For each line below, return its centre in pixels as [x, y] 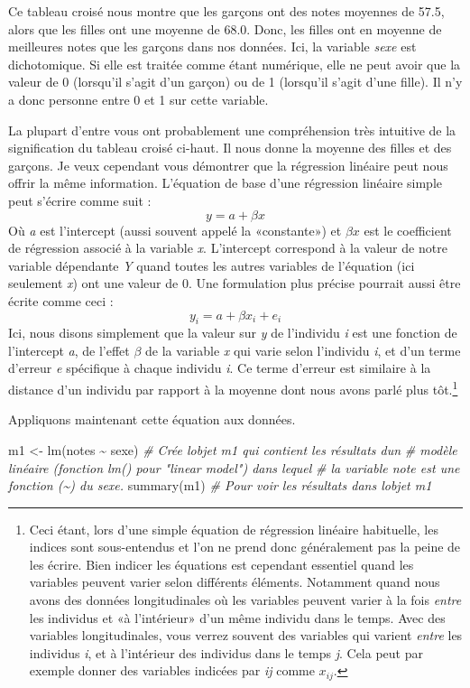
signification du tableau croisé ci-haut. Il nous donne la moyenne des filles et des [230, 148]
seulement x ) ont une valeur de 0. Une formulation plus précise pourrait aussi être [235, 283]
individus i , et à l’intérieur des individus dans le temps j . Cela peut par [226, 652]
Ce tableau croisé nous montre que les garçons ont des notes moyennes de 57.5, [226, 11]
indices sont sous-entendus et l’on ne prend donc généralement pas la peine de [245, 547]
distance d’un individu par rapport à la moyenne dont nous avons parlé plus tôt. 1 [233, 388]
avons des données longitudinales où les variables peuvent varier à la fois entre [245, 600]
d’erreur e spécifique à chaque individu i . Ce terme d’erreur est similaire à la [220, 368]
